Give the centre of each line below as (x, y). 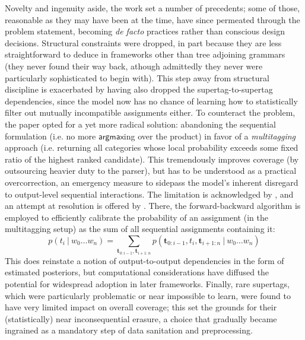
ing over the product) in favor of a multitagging (210, 136)
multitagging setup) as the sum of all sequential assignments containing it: (140, 229)
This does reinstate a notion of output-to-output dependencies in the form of (144, 260)
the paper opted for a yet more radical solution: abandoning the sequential (140, 124)
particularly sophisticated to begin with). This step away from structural (137, 77)
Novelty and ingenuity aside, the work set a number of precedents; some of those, (152, 8)
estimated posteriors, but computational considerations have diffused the (137, 272)
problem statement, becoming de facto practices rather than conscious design (145, 31)
